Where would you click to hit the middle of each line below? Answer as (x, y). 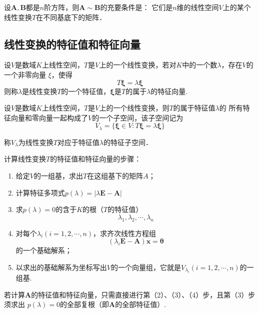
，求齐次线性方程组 (125, 233)
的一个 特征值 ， (86, 91)
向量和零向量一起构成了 (49, 117)
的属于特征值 (194, 108)
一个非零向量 (25, 74)
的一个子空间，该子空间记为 (138, 117)
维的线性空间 (198, 7)
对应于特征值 (78, 142)
